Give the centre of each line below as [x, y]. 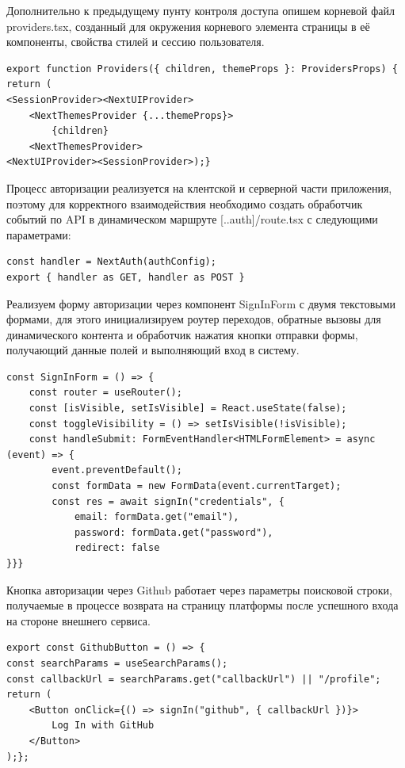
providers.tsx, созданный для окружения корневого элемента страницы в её [188, 26]
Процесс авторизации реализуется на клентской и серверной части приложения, [199, 187]
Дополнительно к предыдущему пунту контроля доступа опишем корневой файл [201, 10]
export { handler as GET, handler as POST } [126, 277]
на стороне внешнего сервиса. [78, 620]
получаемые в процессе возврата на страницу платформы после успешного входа [202, 605]
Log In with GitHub [103, 726]
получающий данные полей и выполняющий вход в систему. [153, 350]
